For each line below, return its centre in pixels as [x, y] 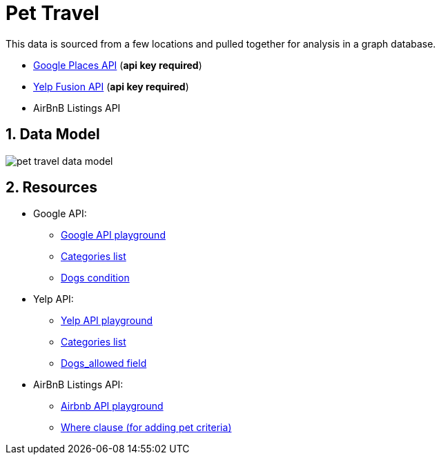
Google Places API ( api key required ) [118, 65]
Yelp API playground [107, 321]
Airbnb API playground [112, 406]
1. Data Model [53, 134]
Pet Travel [52, 13]
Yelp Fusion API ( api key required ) [111, 86]
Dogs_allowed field [104, 363]
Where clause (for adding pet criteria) [146, 428]
